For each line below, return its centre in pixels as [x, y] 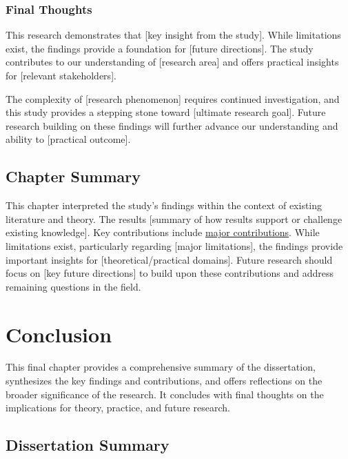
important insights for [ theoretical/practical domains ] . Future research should [169, 259]
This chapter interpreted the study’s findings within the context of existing [164, 205]
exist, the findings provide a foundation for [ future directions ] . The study [160, 48]
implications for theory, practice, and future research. [118, 408]
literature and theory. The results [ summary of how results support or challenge [174, 218]
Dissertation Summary [88, 445]
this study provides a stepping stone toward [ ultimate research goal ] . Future [166, 112]
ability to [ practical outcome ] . [68, 139]
